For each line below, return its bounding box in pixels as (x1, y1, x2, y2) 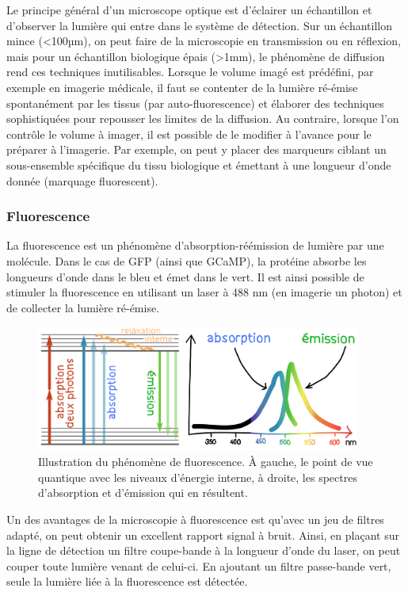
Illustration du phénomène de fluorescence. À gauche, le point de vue (38, 453, 373, 470)
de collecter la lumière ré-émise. (6, 299, 160, 315)
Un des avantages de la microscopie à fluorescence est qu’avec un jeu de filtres (6, 511, 384, 527)
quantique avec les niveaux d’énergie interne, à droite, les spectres (38, 468, 357, 485)
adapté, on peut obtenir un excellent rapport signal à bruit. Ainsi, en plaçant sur (6, 526, 399, 543)
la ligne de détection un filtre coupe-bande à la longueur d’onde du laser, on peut (6, 542, 401, 559)
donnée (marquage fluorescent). (6, 172, 158, 189)
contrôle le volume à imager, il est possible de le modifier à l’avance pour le (6, 125, 372, 142)
